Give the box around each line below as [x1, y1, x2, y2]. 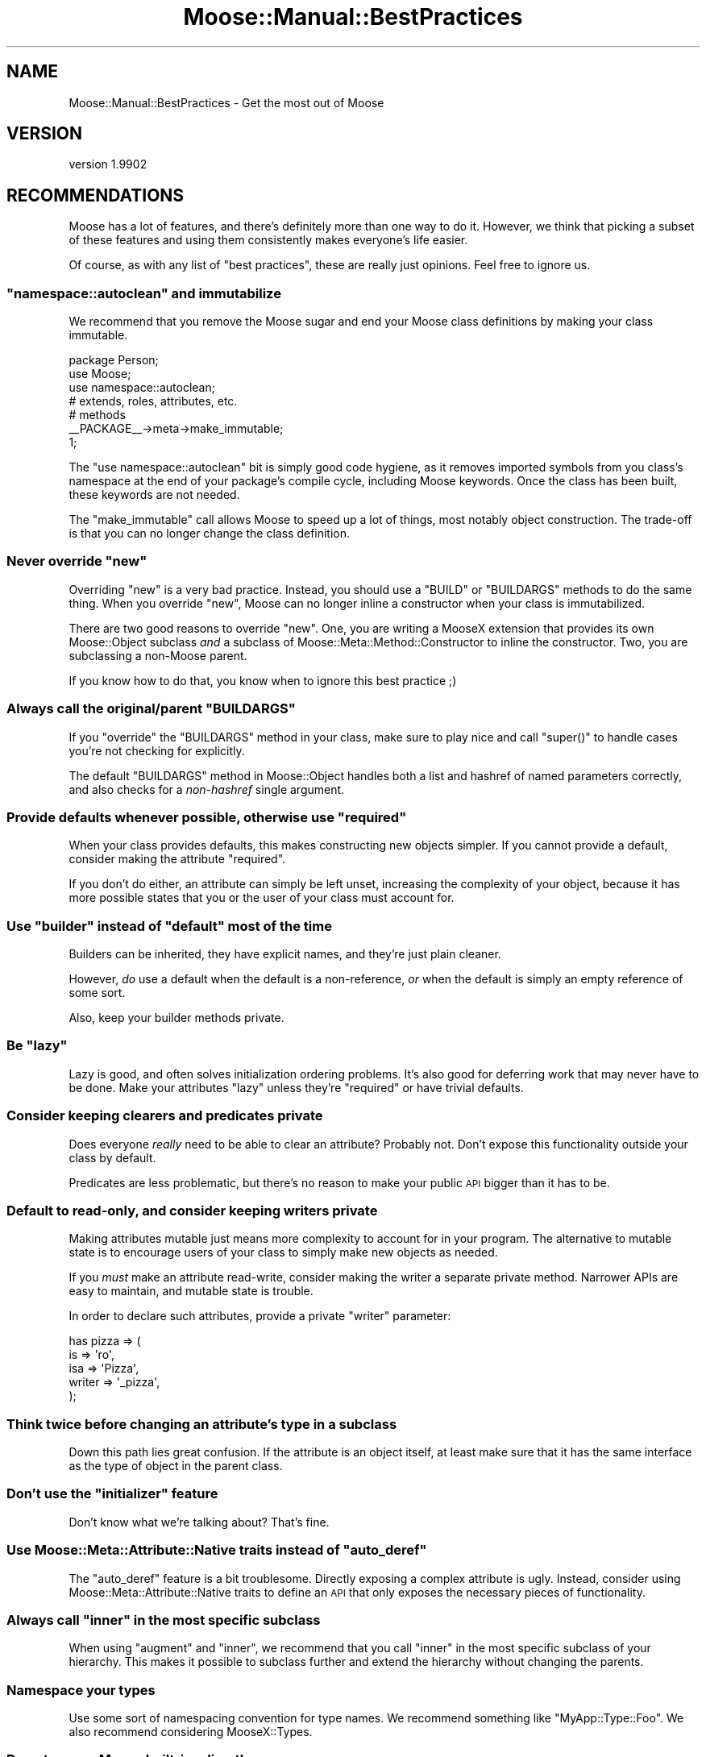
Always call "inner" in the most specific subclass [6, 1611, 321, 1628]
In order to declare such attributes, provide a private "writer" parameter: [69, 1309, 451, 1323]
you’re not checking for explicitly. [69, 743, 245, 758]
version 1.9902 [69, 157, 147, 172]
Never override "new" [6, 553, 147, 570]
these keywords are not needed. [69, 488, 240, 502]
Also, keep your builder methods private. [69, 1011, 284, 1025]
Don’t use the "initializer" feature [6, 1485, 218, 1502]
